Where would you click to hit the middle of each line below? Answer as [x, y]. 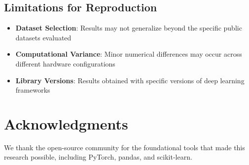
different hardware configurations [65, 63]
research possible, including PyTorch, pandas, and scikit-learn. [98, 157]
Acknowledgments [66, 123]
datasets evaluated [43, 37]
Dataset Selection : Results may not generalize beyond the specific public [129, 28]
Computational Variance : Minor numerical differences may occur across [129, 54]
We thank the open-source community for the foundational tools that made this [124, 147]
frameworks [33, 90]
